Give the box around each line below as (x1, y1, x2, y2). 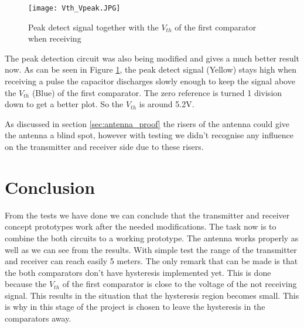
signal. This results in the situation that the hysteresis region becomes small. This (5, 289, 299, 301)
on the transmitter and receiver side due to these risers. (5, 141, 204, 152)
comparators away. (5, 312, 71, 324)
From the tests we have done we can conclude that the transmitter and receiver (5, 209, 290, 221)
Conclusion (5, 175, 95, 199)
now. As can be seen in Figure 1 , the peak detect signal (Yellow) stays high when (5, 63, 296, 76)
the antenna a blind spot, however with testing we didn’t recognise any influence (5, 129, 294, 141)
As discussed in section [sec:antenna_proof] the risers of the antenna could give (5, 117, 290, 129)
